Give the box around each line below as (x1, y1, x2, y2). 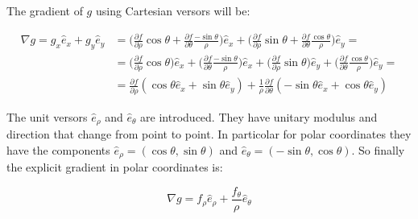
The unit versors (6, 108, 88, 125)
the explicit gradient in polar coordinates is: (6, 159, 223, 176)
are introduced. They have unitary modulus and (140, 108, 378, 125)
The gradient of (6, 2, 83, 19)
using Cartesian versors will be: (95, 2, 250, 19)
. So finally (351, 141, 405, 158)
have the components (6, 141, 110, 158)
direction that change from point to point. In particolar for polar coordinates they (6, 126, 412, 143)
